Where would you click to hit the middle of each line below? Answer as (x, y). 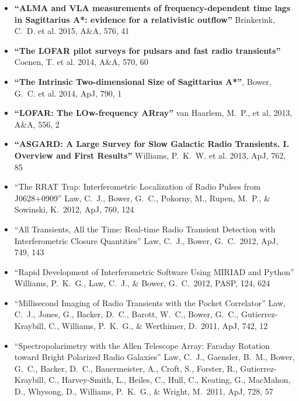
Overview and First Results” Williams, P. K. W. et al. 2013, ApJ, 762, (150, 155)
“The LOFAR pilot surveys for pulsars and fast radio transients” (147, 50)
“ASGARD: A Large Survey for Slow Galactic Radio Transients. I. (152, 144)
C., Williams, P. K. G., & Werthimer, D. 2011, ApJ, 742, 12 (158, 326)
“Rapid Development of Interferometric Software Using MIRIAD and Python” (154, 271)
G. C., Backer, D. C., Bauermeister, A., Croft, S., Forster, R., (126, 368)
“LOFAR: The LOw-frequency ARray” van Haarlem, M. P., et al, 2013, (153, 113)
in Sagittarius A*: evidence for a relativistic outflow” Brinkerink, (145, 19)
